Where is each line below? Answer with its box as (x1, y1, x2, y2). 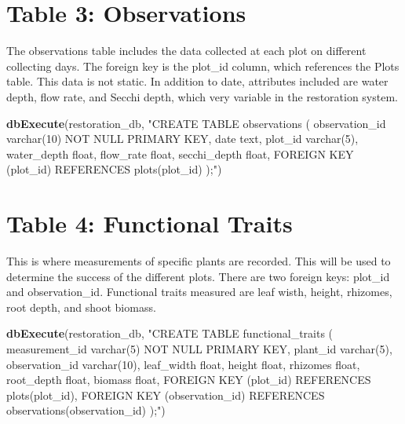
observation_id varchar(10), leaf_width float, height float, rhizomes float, (6, 356, 360, 372)
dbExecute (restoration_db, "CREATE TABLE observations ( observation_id (6, 115, 386, 131)
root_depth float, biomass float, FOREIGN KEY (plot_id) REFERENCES (6, 371, 371, 388)
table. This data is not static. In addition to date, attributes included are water (6, 73, 389, 90)
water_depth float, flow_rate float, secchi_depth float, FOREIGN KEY (6, 145, 354, 162)
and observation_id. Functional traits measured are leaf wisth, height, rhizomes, (6, 283, 392, 300)
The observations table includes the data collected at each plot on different (6, 42, 367, 59)
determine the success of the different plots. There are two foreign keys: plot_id (6, 268, 390, 284)
